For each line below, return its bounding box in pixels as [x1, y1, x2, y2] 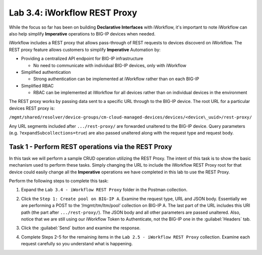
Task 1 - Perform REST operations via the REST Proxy [9, 142, 172, 151]
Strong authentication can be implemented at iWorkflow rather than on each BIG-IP [33, 76, 199, 82]
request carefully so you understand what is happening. [21, 241, 133, 247]
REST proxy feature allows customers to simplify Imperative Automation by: [9, 47, 161, 52]
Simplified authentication [21, 69, 71, 75]
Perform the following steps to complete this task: [9, 178, 109, 184]
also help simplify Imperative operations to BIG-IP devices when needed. [9, 31, 156, 36]
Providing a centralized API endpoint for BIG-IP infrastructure [21, 56, 143, 62]
